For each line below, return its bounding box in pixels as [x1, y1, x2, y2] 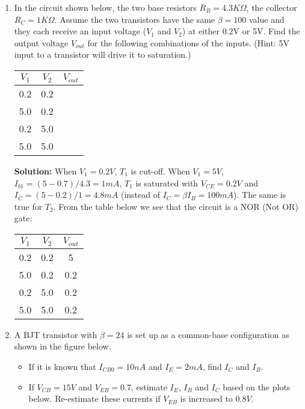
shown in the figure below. [14, 340, 111, 352]
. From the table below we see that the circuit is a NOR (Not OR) [53, 200, 298, 212]
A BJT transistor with [14, 328, 97, 340]
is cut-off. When [131, 164, 190, 177]
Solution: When [14, 164, 77, 177]
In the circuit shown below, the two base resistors [14, 1, 197, 13]
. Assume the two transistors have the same [54, 13, 215, 25]
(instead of [120, 188, 160, 201]
